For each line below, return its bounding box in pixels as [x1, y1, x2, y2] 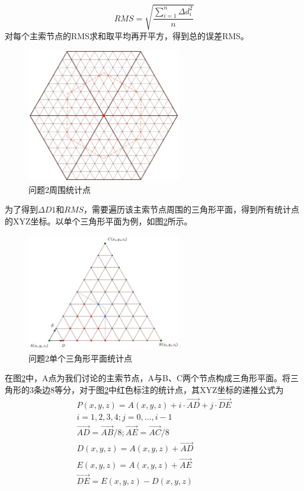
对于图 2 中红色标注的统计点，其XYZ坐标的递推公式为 [79, 383, 284, 395]
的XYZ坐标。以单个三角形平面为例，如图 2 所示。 [5, 214, 193, 227]
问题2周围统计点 [28, 183, 91, 195]
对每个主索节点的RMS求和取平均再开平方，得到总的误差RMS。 [5, 29, 249, 42]
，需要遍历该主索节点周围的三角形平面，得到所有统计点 [84, 203, 300, 216]
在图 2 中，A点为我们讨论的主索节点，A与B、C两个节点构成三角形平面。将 [5, 372, 291, 384]
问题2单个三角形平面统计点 [28, 351, 132, 364]
